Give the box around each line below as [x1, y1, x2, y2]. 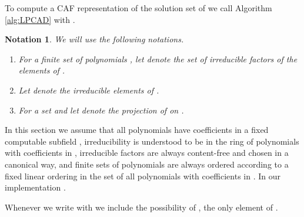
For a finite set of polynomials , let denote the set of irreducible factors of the [18, 52, 298, 65]
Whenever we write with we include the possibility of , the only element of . [5, 201, 278, 213]
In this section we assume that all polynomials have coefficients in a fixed [5, 123, 269, 136]
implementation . [5, 181, 66, 193]
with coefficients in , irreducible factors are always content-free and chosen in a [5, 146, 289, 159]
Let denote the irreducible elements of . [18, 84, 159, 96]
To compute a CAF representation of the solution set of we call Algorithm [5, 2, 272, 14]
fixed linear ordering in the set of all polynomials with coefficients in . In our [5, 169, 281, 182]
